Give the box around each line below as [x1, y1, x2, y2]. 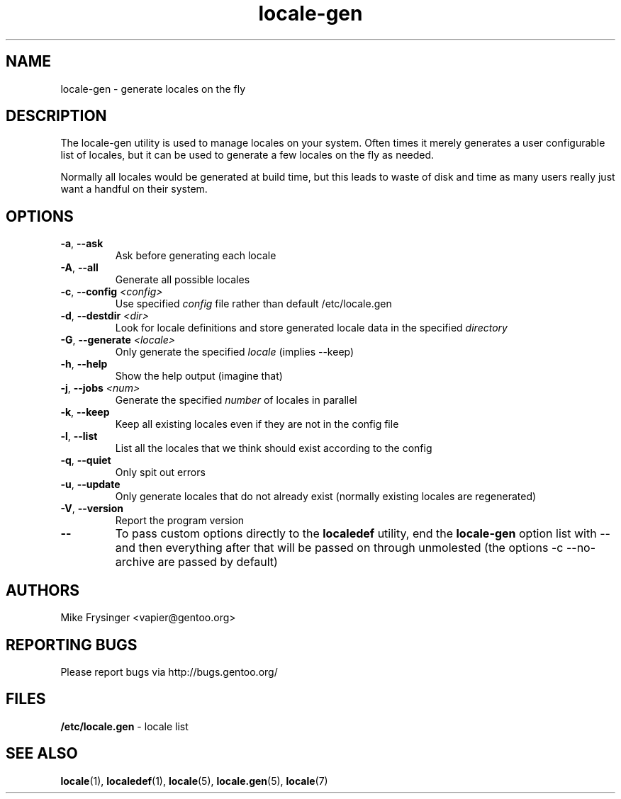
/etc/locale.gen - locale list [60, 720, 189, 732]
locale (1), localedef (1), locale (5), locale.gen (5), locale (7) [60, 774, 328, 787]
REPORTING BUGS [6, 635, 138, 654]
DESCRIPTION [6, 107, 107, 125]
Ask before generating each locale [115, 249, 276, 262]
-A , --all [60, 261, 99, 274]
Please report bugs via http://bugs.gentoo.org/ [60, 665, 278, 678]
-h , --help [60, 358, 108, 370]
